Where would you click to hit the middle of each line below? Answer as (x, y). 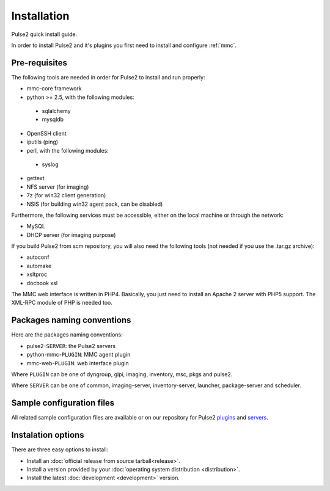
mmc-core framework (54, 89)
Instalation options (48, 435)
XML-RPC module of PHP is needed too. (62, 303)
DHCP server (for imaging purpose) (71, 235)
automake (39, 266)
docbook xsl (42, 283)
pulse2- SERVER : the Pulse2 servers (71, 346)
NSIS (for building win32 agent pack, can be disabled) (95, 204)
